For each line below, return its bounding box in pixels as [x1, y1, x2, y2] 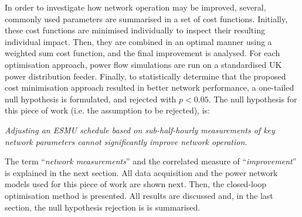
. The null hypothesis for [208, 92, 297, 105]
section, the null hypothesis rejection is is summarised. [5, 201, 201, 213]
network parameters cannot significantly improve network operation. [5, 135, 247, 147]
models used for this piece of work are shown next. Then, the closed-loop [5, 178, 267, 190]
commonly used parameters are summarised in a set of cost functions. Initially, [5, 12, 288, 25]
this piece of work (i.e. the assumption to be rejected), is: [5, 104, 210, 116]
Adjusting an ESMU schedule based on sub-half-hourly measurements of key [5, 123, 275, 136]
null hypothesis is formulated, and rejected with [5, 92, 177, 105]
